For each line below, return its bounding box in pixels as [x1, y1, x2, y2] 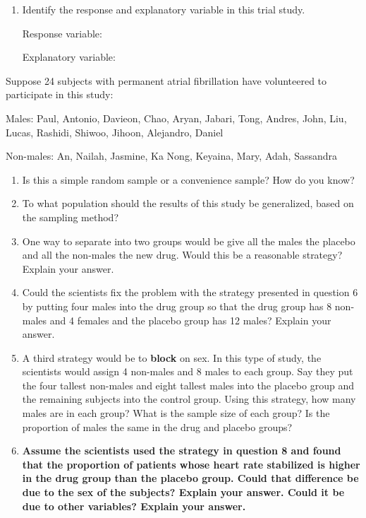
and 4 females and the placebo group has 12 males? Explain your [49, 312, 331, 327]
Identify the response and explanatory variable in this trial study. [22, 2, 305, 16]
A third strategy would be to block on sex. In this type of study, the [22, 350, 322, 365]
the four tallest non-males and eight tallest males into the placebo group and [22, 377, 354, 392]
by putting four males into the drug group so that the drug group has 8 [22, 298, 332, 313]
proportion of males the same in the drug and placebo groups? [22, 419, 293, 434]
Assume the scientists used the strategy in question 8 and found [22, 443, 341, 458]
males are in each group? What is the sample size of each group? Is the [22, 406, 330, 420]
